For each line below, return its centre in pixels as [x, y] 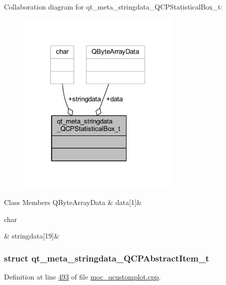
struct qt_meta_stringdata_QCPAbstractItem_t [107, 258]
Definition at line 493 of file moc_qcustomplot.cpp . [82, 276]
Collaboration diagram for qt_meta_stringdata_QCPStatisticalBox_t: [113, 6]
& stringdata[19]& [32, 236]
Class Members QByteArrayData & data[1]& [73, 202]
